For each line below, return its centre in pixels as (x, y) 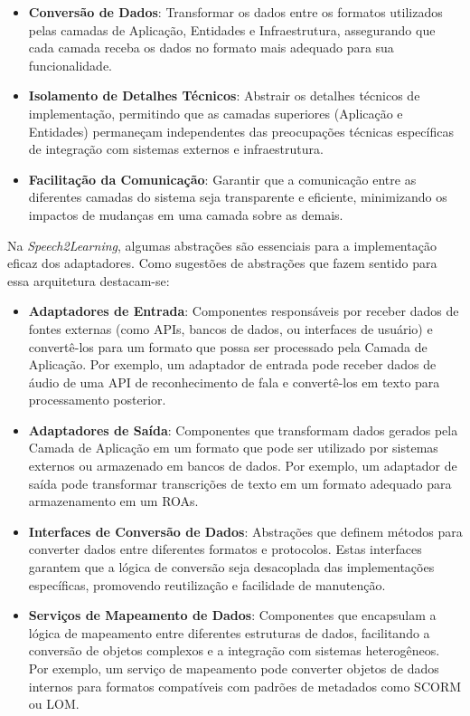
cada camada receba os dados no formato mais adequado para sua (211, 48)
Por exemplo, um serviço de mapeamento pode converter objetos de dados (234, 668)
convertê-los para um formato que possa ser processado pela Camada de (228, 346)
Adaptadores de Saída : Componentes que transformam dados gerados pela (243, 430)
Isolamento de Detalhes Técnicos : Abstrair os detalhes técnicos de (224, 95)
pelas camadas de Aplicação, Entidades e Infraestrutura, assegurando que (232, 29)
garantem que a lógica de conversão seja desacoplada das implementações (231, 567)
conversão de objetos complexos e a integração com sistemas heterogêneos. (234, 650)
